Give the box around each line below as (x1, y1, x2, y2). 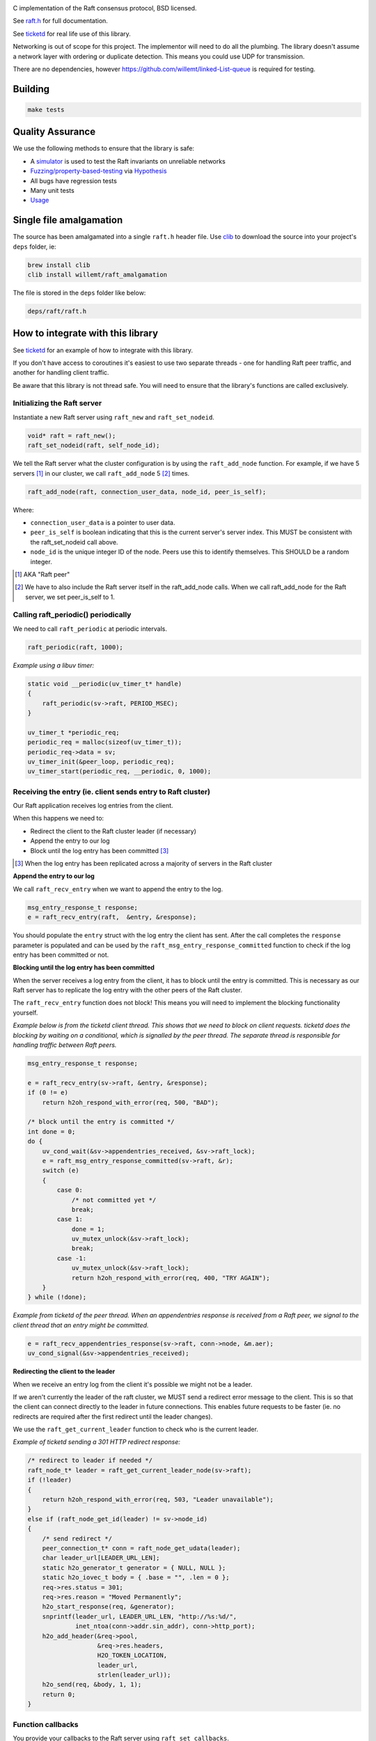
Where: (13, 506, 34, 514)
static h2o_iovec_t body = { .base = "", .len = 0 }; (42, 1574, 230, 1582)
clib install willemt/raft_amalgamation (27, 271, 167, 279)
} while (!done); (27, 1293, 87, 1302)
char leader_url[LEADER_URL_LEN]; (42, 1554, 160, 1562)
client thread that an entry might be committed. (13, 1320, 149, 1329)
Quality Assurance (13, 126, 96, 138)
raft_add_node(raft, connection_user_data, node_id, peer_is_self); (27, 487, 267, 496)
